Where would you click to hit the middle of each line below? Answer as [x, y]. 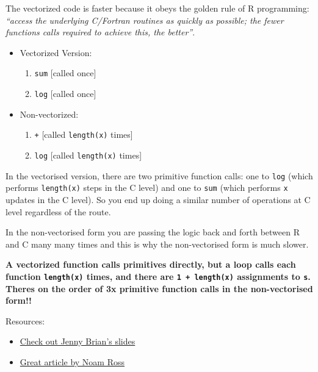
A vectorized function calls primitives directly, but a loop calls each [151, 264]
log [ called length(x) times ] [88, 155]
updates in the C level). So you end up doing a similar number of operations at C [158, 199]
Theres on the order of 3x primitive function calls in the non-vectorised [159, 288]
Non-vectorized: [49, 114]
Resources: [25, 320]
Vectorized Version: [56, 52]
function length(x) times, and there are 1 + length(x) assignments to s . [158, 276]
